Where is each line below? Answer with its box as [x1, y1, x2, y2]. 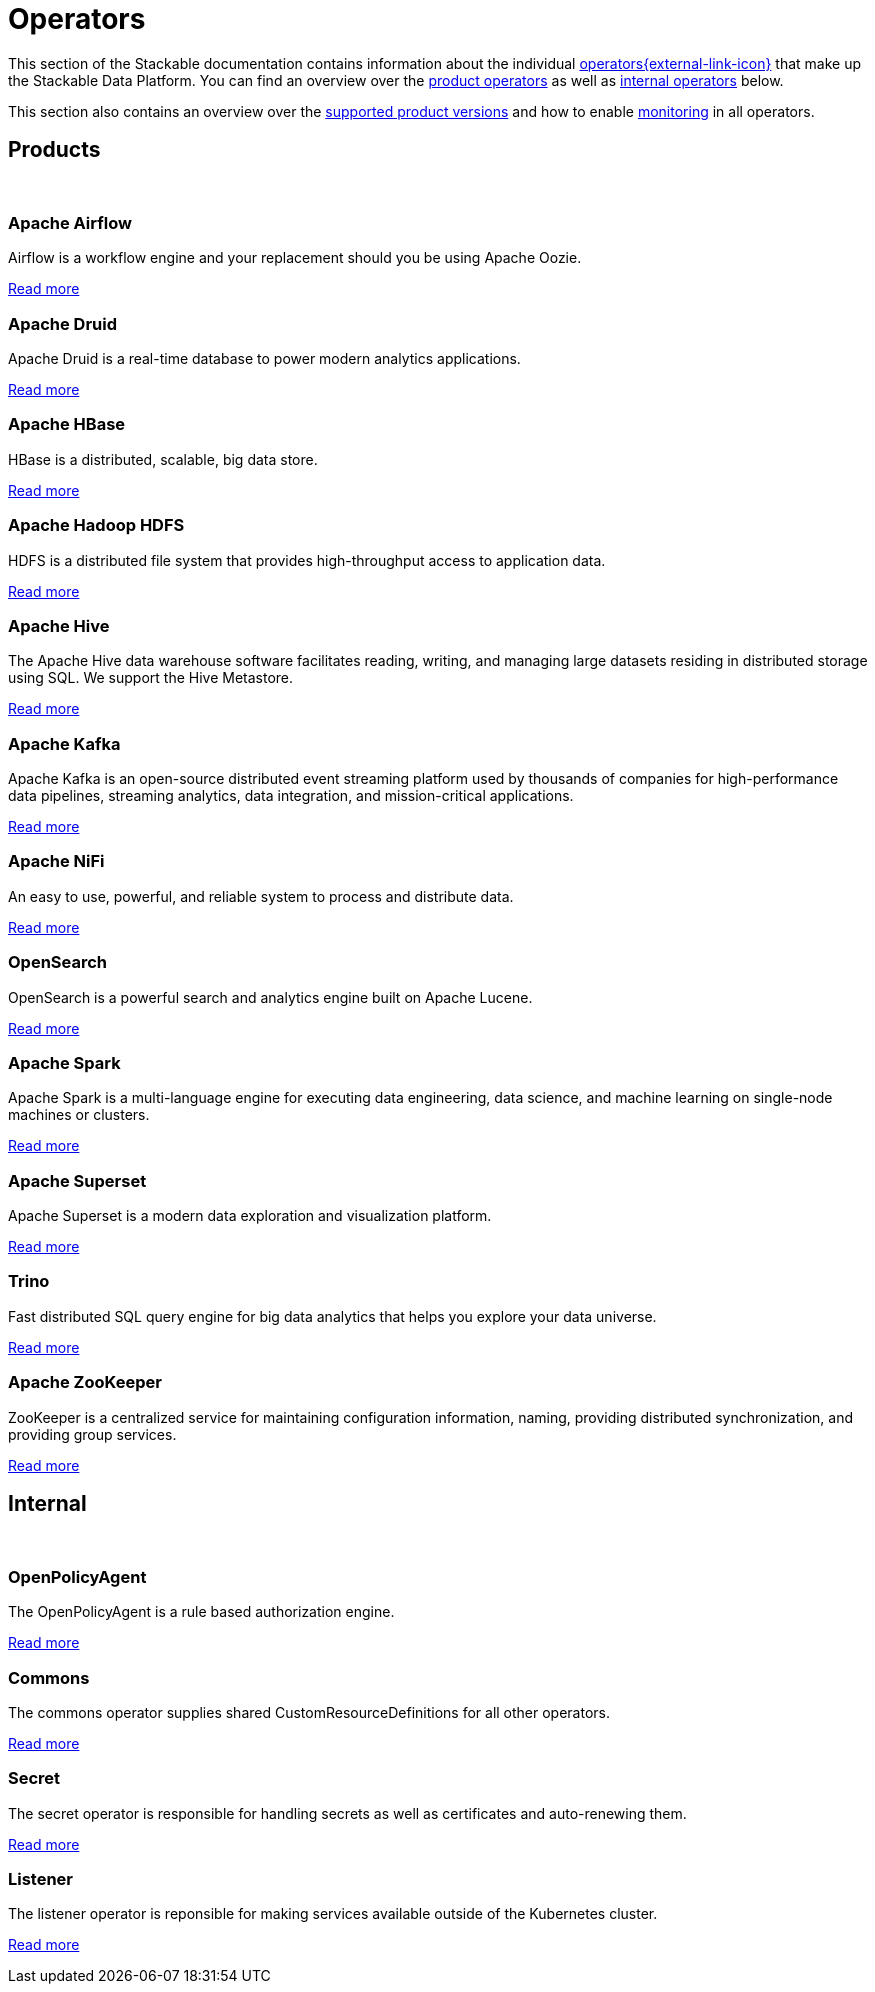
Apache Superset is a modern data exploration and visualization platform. [8, 1207, 492, 1225]
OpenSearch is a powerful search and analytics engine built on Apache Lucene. [8, 988, 533, 1006]
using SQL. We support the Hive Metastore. [8, 669, 294, 687]
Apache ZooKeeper [8, 1372, 162, 1393]
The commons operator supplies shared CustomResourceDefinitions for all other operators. [8, 1703, 611, 1721]
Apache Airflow [8, 212, 132, 233]
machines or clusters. [8, 1106, 150, 1124]
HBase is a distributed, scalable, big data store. [8, 450, 318, 468]
